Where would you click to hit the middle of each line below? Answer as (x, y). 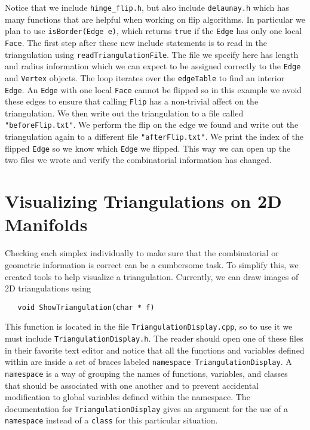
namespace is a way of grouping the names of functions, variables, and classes (146, 373)
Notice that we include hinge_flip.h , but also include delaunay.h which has (147, 7)
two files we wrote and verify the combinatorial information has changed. (138, 160)
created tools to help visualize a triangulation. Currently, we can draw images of (152, 276)
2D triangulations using (48, 288)
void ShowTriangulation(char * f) (86, 307)
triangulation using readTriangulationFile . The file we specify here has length (152, 54)
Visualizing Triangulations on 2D (143, 201)
